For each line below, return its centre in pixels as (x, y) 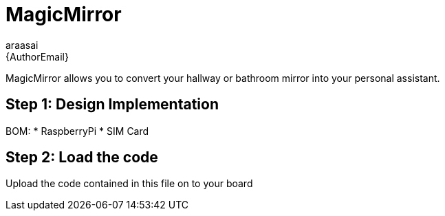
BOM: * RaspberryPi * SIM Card (77, 131)
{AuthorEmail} (37, 56)
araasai (22, 45)
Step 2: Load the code (82, 158)
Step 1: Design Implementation (112, 105)
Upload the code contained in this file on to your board (129, 184)
